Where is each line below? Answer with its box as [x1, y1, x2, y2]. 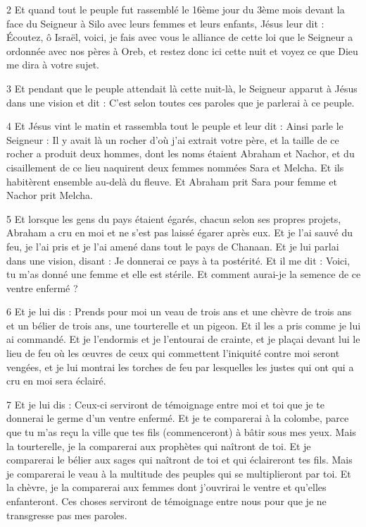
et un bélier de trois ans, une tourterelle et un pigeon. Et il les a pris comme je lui [6, 317, 361, 332]
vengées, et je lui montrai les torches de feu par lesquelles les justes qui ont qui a [6, 359, 354, 374]
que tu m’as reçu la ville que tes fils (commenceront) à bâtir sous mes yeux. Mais [6, 425, 356, 440]
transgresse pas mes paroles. [6, 507, 127, 522]
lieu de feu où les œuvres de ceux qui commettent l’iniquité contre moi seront [6, 346, 340, 361]
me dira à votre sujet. [6, 57, 99, 72]
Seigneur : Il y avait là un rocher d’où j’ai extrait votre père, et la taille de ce [6, 132, 339, 147]
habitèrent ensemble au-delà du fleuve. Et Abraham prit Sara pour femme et [6, 174, 337, 188]
